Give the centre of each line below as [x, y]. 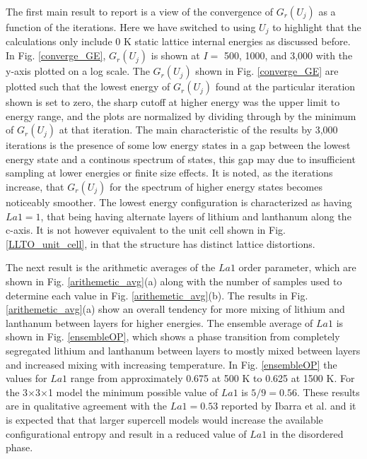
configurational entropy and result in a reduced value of [126, 433]
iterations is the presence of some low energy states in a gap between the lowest [178, 145]
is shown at [175, 55]
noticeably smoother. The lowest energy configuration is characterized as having [179, 202]
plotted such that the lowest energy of [88, 87]
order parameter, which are [297, 267]
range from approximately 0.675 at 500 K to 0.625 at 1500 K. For [212, 378]
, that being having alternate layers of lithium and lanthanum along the [196, 216]
